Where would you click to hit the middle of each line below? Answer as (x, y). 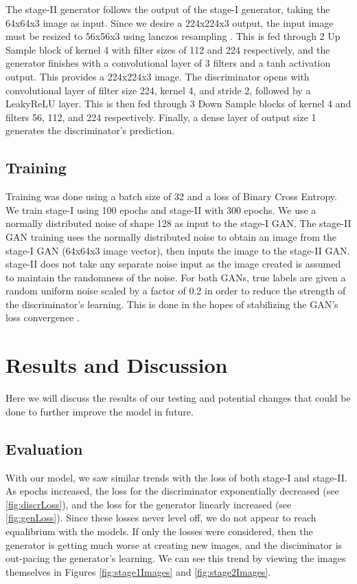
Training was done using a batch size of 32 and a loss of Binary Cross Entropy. (171, 196)
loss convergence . (43, 317)
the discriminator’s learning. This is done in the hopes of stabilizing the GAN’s (172, 304)
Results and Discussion (117, 365)
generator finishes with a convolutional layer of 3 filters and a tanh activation (168, 63)
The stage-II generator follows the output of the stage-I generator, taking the (168, 9)
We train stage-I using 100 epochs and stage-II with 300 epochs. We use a (161, 209)
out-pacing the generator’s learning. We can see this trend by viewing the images (176, 558)
